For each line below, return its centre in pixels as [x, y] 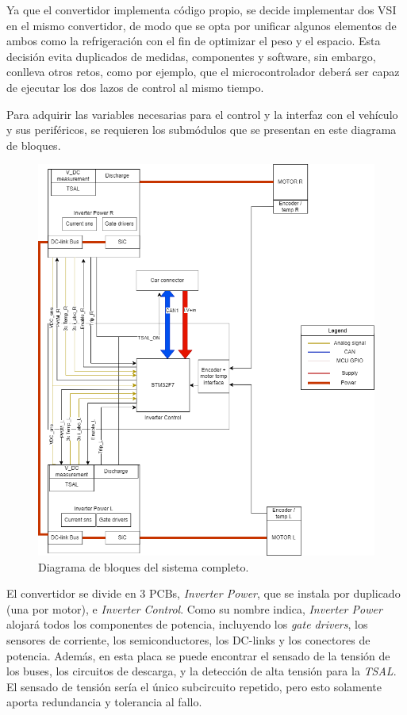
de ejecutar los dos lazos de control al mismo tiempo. [135, 87]
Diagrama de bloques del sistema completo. [144, 566]
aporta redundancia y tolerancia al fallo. [104, 702]
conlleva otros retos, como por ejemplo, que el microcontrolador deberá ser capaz [203, 72]
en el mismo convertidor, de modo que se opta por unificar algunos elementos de [202, 25]
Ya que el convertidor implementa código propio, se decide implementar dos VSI [202, 10]
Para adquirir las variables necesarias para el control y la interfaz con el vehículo [202, 114]
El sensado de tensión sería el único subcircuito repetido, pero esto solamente [194, 686]
